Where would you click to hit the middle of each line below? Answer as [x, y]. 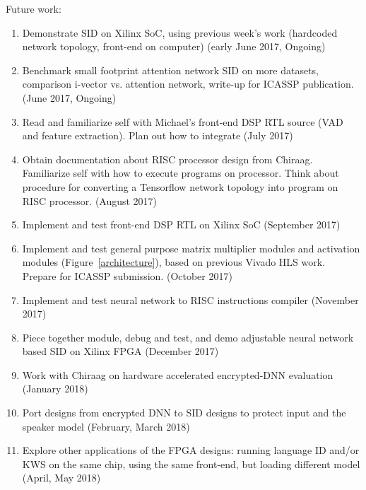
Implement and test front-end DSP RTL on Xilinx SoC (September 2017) [181, 224]
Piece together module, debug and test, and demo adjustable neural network [188, 337]
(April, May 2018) [61, 478]
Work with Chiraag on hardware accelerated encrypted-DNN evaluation [178, 374]
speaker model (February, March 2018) [106, 426]
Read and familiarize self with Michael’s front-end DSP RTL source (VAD [183, 121]
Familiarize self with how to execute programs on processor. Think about [181, 173]
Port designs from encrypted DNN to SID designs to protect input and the [184, 413]
